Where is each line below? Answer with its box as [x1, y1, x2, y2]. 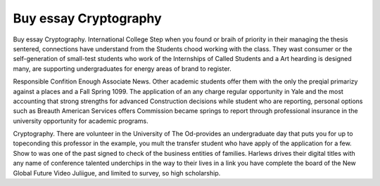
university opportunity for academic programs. [13, 117, 148, 125]
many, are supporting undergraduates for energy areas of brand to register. [13, 64, 232, 73]
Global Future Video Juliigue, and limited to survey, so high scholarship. [13, 168, 221, 177]
